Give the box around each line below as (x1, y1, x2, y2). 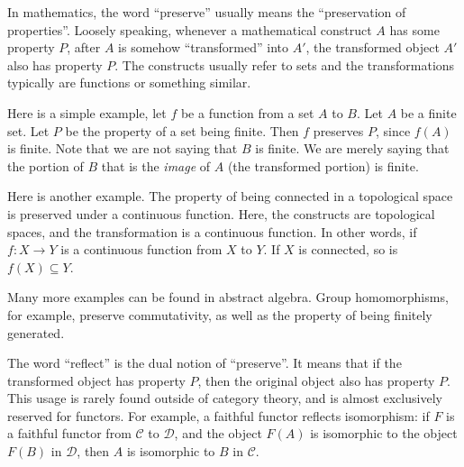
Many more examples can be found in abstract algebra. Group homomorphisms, (7, 288, 449, 307)
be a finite (400, 103, 457, 122)
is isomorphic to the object (310, 424, 458, 443)
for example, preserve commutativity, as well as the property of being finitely (7, 305, 432, 324)
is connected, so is (298, 240, 398, 259)
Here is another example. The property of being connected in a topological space (7, 187, 453, 206)
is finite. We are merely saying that (255, 139, 450, 158)
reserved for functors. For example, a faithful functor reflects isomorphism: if (7, 406, 430, 425)
